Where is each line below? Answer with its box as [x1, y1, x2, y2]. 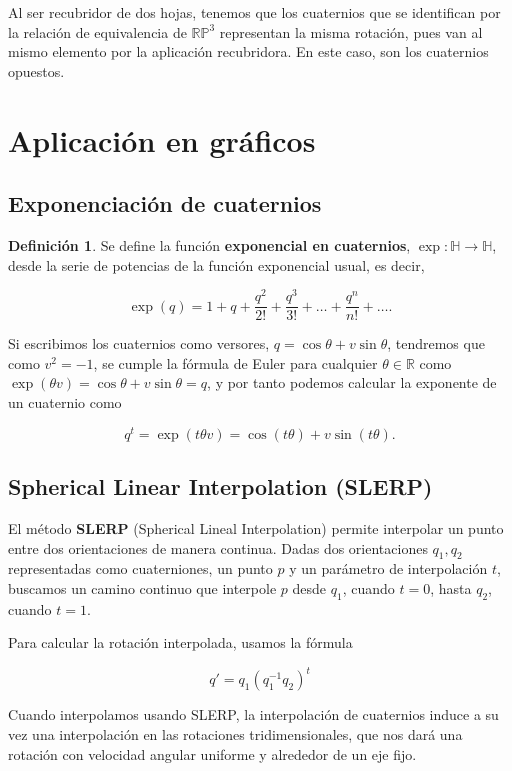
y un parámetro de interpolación [289, 558, 488, 579]
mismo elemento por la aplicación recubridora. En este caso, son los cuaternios [8, 41, 489, 62]
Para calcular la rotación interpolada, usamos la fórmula [8, 632, 353, 653]
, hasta [430, 577, 472, 598]
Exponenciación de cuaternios [8, 188, 322, 219]
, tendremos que [387, 333, 485, 354]
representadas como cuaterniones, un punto [8, 558, 273, 579]
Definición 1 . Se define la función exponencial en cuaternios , [8, 234, 411, 255]
